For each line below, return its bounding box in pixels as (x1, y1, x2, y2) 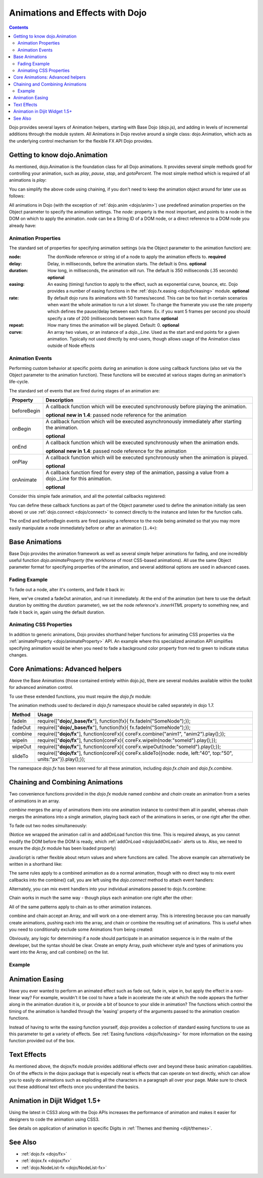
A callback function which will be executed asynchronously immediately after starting (45, 418, 242, 425)
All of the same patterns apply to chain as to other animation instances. (9, 904, 152, 910)
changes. (9, 652, 28, 658)
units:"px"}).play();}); (37, 756, 86, 763)
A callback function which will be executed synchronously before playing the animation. (45, 403, 247, 410)
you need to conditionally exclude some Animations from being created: (9, 926, 153, 933)
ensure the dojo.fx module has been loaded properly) (9, 845, 116, 851)
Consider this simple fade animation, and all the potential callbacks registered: (9, 493, 166, 499)
